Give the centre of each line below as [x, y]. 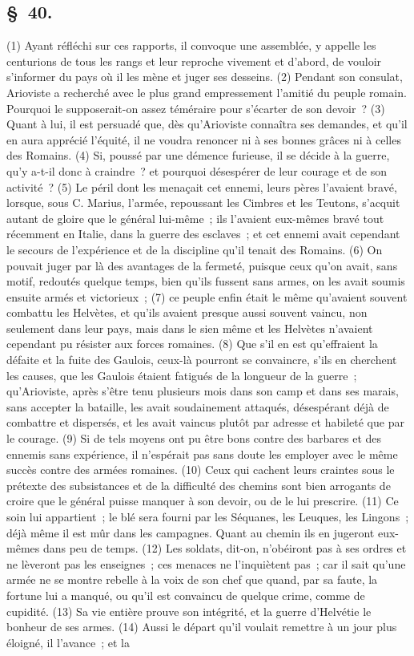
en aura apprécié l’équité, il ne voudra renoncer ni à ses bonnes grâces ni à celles [204, 139]
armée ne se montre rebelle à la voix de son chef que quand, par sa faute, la [192, 579]
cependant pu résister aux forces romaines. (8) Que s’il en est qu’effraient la [192, 344]
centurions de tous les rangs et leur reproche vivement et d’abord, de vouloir [194, 61]
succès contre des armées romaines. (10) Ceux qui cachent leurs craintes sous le [201, 470]
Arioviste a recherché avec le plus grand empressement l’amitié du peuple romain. [207, 92]
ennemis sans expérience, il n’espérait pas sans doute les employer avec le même [202, 454]
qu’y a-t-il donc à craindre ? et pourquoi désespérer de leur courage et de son [197, 170]
